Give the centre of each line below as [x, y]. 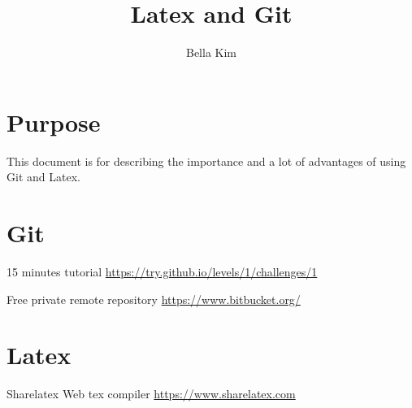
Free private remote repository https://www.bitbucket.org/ [154, 299]
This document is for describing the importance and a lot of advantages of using [206, 161]
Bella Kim [211, 52]
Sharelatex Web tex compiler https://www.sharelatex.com [151, 394]
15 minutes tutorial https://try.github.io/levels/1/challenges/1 [162, 271]
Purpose [54, 122]
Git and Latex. [43, 177]
